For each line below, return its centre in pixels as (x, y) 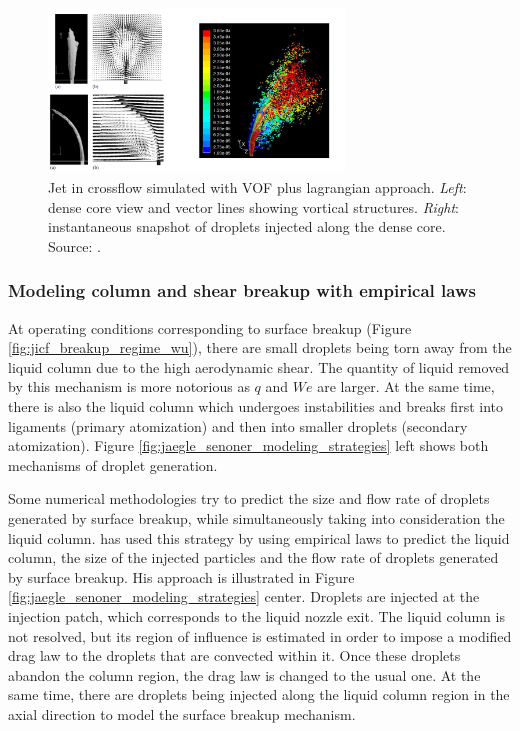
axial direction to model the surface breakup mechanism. (182, 713)
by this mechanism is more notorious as (129, 386)
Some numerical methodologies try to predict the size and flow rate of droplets (249, 498)
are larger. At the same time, (406, 386)
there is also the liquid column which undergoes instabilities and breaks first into (255, 406)
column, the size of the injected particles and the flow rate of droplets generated (253, 557)
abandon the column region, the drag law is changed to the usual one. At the (244, 674)
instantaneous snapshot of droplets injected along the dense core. (247, 226)
